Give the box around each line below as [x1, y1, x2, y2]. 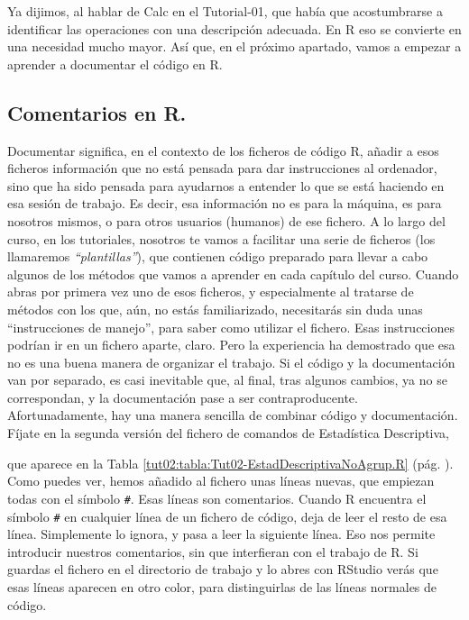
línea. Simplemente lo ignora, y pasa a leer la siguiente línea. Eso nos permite [7, 524, 436, 543]
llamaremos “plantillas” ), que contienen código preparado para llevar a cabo [7, 247, 428, 266]
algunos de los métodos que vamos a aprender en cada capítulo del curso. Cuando [7, 264, 459, 283]
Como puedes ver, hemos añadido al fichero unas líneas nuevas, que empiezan [7, 471, 435, 490]
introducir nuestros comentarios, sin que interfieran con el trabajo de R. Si [7, 542, 418, 561]
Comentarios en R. [7, 98, 187, 126]
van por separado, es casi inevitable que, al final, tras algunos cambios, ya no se [7, 370, 447, 389]
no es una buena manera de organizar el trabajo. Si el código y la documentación [7, 352, 455, 371]
